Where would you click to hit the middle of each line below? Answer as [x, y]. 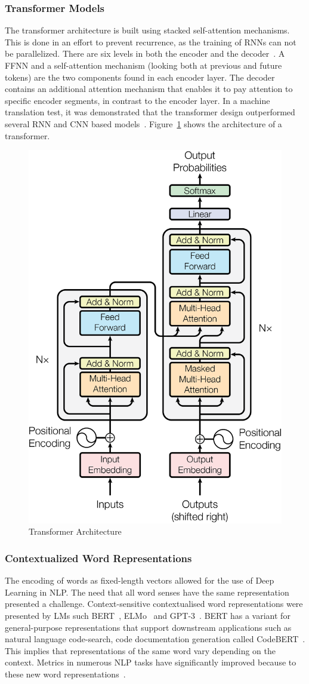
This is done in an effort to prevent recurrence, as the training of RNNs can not [151, 42]
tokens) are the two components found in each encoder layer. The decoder [140, 77]
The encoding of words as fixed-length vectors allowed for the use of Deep [140, 580]
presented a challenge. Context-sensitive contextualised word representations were [154, 604]
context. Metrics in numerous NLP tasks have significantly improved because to [151, 662]
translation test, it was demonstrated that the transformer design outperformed [150, 112]
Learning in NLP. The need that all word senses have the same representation [147, 592]
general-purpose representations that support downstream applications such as [148, 627]
